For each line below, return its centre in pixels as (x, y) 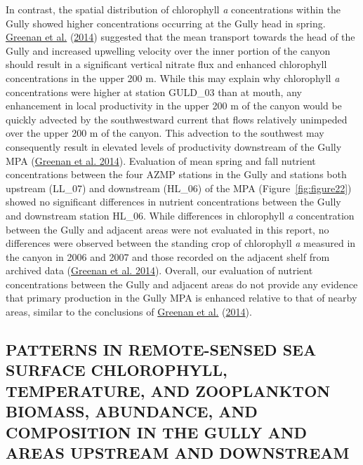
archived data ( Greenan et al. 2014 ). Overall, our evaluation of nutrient (159, 270)
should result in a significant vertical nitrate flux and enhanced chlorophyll (166, 64)
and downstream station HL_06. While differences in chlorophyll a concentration (180, 215)
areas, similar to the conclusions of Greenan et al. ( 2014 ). (129, 312)
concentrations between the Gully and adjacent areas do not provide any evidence (182, 284)
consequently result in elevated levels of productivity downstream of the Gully (174, 146)
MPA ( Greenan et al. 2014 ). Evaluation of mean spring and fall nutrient (161, 160)
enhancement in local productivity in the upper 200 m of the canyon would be (174, 106)
